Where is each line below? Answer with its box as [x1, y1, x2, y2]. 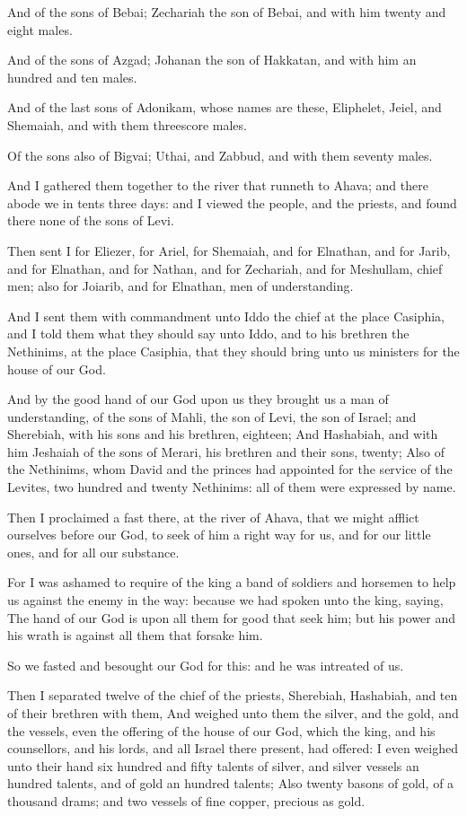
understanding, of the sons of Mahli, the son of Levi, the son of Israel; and [7, 407, 417, 426]
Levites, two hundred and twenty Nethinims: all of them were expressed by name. [7, 478, 456, 496]
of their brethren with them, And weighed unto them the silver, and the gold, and [7, 704, 459, 722]
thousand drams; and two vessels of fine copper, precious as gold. [7, 791, 366, 810]
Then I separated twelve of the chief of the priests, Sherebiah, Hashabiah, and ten [7, 686, 458, 705]
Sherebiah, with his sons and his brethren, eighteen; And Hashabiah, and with [7, 425, 438, 443]
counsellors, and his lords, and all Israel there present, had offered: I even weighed [7, 739, 458, 758]
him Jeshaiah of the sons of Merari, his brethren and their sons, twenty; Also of [7, 442, 445, 461]
